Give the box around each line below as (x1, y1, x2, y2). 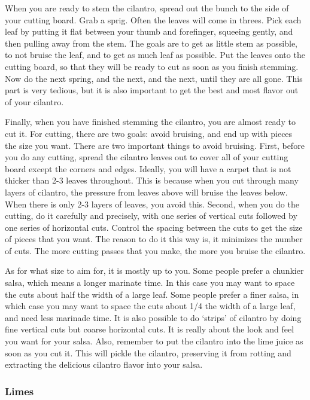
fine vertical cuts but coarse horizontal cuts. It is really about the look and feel (5, 323, 294, 335)
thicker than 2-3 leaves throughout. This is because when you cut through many (5, 174, 299, 187)
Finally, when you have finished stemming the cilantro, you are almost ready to (5, 115, 296, 128)
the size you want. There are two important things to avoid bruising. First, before (5, 139, 305, 151)
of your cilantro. (5, 95, 64, 108)
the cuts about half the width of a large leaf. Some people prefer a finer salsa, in (5, 288, 299, 300)
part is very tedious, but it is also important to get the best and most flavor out (5, 84, 299, 96)
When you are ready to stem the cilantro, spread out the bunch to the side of (5, 2, 289, 14)
